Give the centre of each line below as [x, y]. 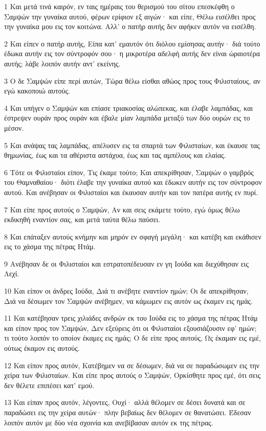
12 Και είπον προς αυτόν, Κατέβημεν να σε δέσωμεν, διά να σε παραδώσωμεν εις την [132, 365]
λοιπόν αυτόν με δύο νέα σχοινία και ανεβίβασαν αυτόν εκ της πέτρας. [109, 422]
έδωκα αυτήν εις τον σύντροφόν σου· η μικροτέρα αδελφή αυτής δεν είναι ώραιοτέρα [132, 53]
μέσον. [14, 127]
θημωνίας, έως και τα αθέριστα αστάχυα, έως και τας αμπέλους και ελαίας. [115, 155]
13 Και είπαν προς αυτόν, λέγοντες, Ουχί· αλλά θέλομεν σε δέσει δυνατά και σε [125, 402]
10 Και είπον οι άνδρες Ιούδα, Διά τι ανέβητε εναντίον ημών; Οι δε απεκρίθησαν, [126, 291]
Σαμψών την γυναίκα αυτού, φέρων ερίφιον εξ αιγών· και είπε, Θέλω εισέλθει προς [130, 16]
